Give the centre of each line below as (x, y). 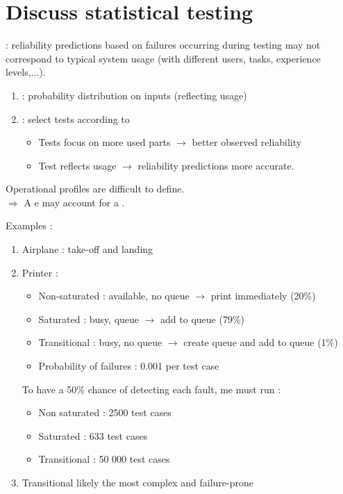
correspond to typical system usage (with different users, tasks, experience (163, 58)
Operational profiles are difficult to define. (95, 189)
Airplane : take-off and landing (87, 249)
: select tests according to (76, 118)
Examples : (29, 225)
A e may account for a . (74, 202)
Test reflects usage (77, 165)
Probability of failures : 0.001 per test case (129, 366)
